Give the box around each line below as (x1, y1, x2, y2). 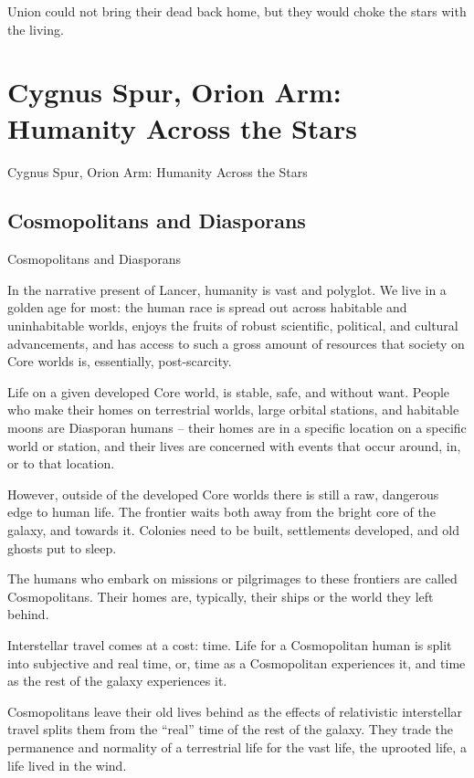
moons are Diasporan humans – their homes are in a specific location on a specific (7, 418, 467, 437)
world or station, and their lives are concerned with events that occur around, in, (7, 436, 461, 455)
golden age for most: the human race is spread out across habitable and (7, 298, 407, 317)
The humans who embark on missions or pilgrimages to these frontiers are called (7, 569, 458, 588)
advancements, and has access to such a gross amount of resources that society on (7, 333, 465, 352)
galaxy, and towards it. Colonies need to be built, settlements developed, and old (7, 520, 460, 540)
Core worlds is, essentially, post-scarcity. (7, 352, 232, 371)
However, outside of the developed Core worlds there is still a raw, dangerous (7, 484, 439, 503)
